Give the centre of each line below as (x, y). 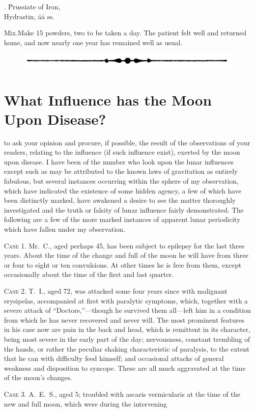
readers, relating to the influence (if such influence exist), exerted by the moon (122, 152)
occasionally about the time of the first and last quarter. (89, 274)
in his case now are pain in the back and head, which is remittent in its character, (127, 329)
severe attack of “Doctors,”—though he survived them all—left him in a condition (127, 310)
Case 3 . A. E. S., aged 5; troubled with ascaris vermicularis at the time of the (122, 394)
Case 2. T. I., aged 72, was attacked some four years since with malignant (116, 291)
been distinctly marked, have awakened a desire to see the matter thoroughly (120, 200)
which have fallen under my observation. (65, 229)
